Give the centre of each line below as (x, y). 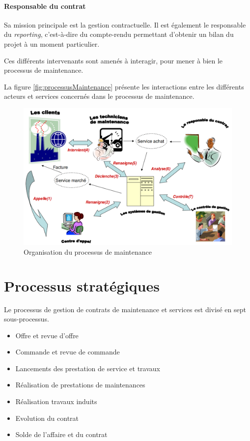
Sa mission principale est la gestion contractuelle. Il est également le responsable (125, 24)
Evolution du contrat (47, 418)
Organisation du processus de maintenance (88, 251)
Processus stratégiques (82, 285)
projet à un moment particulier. (52, 44)
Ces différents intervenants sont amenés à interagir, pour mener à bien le (113, 60)
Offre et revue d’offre (47, 335)
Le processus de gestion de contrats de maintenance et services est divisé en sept (125, 309)
